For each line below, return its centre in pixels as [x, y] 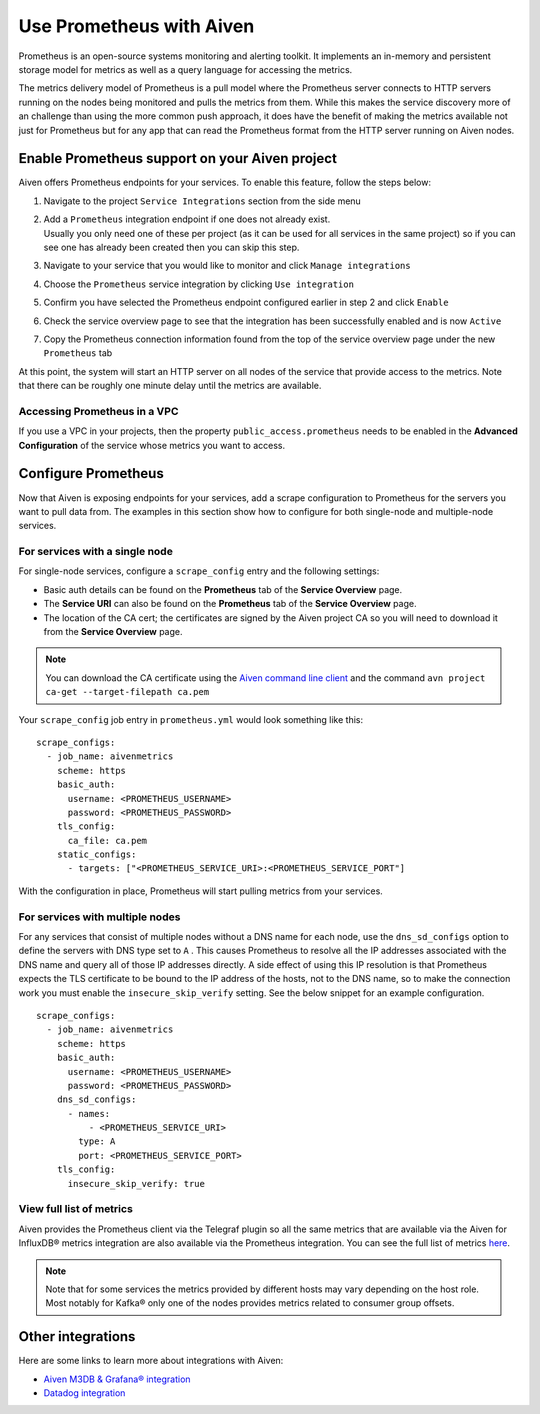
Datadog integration [84, 1393]
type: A [97, 1141]
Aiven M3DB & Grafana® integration [117, 1379]
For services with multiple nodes [99, 917]
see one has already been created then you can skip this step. [171, 247]
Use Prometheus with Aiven [136, 26]
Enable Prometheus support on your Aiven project [177, 158]
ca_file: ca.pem [107, 840]
